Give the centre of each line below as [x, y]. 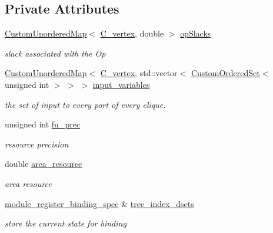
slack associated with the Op [55, 53]
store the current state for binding [66, 223]
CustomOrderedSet [225, 73]
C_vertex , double [132, 33]
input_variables [121, 84]
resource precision [37, 144]
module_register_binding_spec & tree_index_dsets [99, 203]
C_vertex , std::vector [139, 73]
